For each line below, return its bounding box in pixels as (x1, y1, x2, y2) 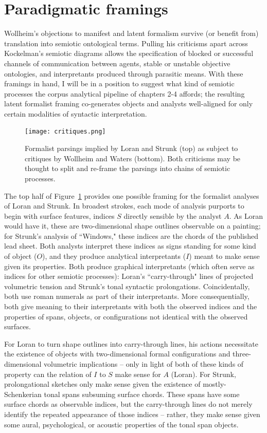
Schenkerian (4, 388, 42, 399)
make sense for (115, 368, 161, 379)
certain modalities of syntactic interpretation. (4, 108, 147, 119)
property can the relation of (4, 368, 92, 379)
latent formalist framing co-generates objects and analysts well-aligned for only (4, 98, 253, 109)
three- (233, 348, 251, 359)
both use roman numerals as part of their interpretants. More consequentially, (4, 291, 250, 302)
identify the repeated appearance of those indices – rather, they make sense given (4, 408, 260, 419)
